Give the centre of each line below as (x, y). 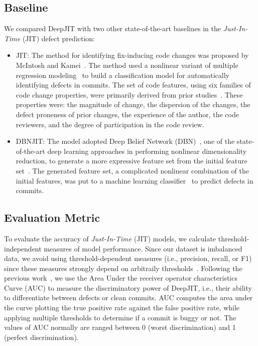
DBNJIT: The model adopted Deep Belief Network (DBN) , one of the (125, 141)
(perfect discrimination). (41, 337)
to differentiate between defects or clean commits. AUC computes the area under (128, 297)
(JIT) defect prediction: (59, 38)
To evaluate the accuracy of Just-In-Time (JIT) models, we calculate (110, 238)
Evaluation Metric (52, 218)
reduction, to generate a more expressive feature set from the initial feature (132, 161)
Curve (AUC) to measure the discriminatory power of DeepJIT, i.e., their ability (128, 287)
